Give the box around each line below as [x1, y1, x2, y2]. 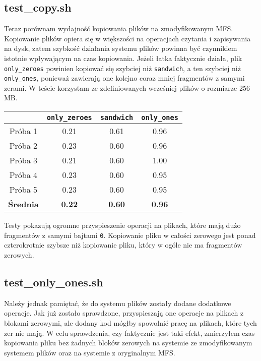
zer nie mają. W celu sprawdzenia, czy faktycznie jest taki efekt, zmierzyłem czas [4, 327, 255, 338]
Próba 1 [9, 125, 38, 137]
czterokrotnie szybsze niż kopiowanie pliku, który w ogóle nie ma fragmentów [4, 239, 242, 250]
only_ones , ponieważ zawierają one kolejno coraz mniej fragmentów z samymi [4, 73, 245, 83]
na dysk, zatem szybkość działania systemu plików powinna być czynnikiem [4, 43, 237, 53]
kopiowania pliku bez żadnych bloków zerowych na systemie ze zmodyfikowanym [4, 337, 252, 348]
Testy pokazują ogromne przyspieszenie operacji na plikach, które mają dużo [4, 220, 241, 230]
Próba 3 [9, 154, 38, 166]
